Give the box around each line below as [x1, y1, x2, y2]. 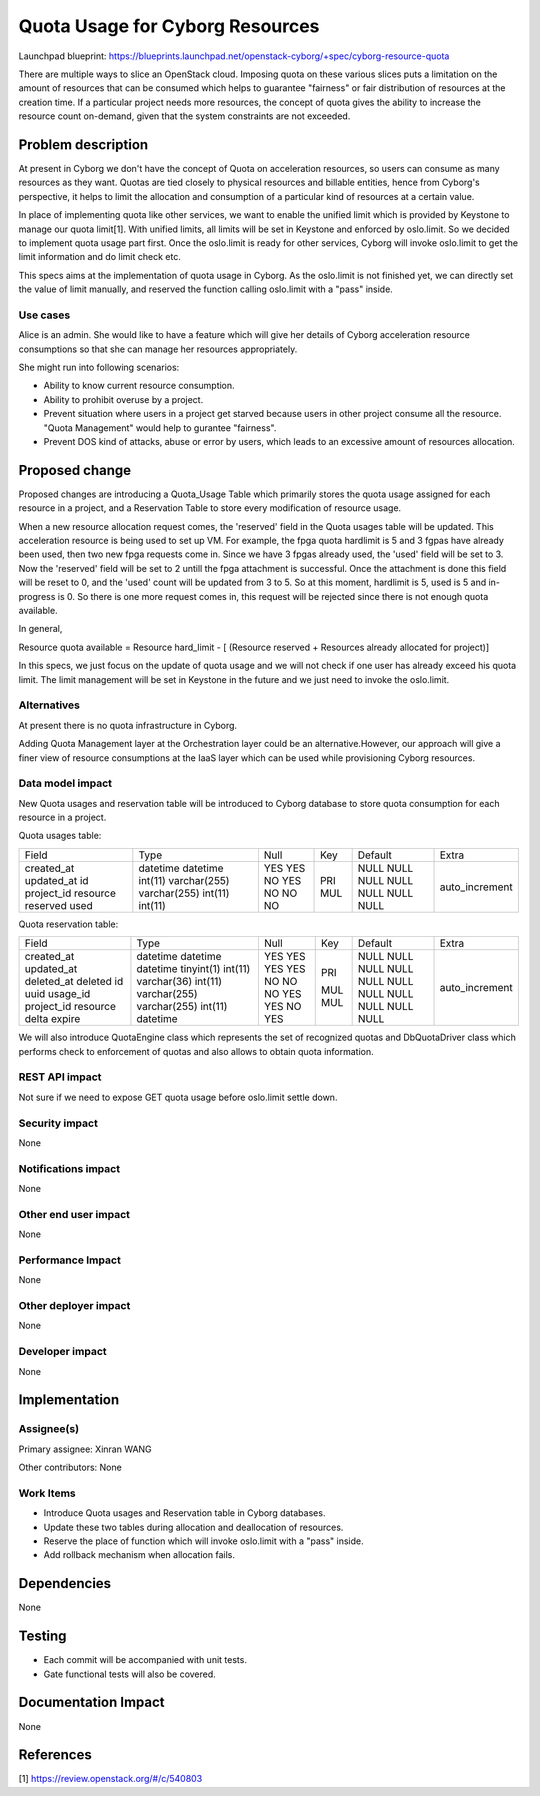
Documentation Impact [18, 1694, 165, 1711]
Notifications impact [18, 1161, 120, 1175]
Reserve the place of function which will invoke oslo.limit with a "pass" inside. [43, 1535, 364, 1547]
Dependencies [18, 1575, 112, 1592]
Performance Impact [18, 1253, 122, 1267]
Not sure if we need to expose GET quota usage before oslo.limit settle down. [18, 1091, 338, 1103]
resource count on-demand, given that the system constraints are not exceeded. [18, 110, 351, 122]
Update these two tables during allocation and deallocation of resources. [43, 1521, 344, 1533]
